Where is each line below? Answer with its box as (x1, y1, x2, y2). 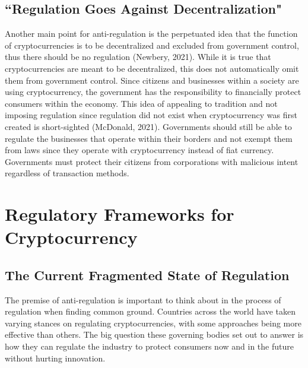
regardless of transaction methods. (5, 167, 129, 179)
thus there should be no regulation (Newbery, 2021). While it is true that (5, 50, 271, 63)
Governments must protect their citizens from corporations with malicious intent (5, 155, 299, 167)
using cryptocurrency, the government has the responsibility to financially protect (5, 85, 301, 98)
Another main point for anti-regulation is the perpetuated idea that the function (5, 27, 298, 40)
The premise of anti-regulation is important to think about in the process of (5, 293, 281, 306)
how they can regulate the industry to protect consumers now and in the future (5, 340, 294, 353)
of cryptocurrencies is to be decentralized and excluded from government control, (5, 39, 299, 51)
